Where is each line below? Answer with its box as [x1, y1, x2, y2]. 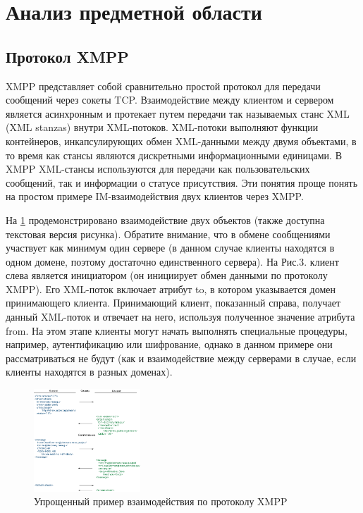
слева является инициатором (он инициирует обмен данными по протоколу [6, 268, 328, 283]
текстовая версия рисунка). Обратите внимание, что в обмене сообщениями [6, 226, 331, 241]
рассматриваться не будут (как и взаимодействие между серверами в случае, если [6, 350, 357, 365]
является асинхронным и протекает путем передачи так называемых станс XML [6, 106, 350, 120]
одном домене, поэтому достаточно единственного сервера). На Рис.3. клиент [6, 254, 339, 268]
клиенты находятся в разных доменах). [6, 364, 173, 379]
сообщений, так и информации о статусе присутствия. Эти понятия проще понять [6, 175, 358, 190]
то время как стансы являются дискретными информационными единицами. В [6, 147, 342, 162]
